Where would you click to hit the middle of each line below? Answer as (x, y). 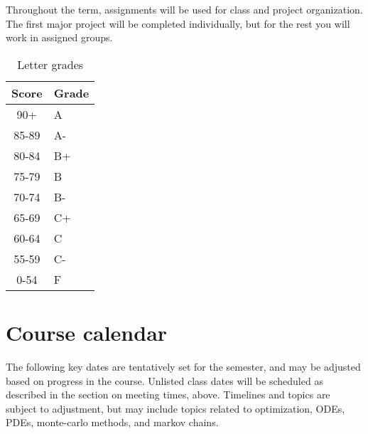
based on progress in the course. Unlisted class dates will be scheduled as (164, 380)
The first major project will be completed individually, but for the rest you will (178, 23)
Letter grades (50, 64)
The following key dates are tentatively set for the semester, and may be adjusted (183, 366)
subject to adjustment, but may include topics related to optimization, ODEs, (175, 408)
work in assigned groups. (59, 37)
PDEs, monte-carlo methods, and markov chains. (112, 422)
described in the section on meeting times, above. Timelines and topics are (168, 395)
